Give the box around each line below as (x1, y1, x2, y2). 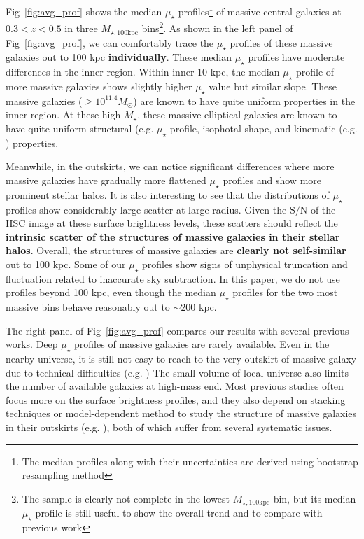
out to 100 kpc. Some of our (6, 256, 126, 271)
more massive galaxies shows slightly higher (6, 78, 192, 93)
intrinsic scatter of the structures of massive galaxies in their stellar (6, 229, 340, 244)
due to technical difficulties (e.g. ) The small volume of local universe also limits (6, 365, 349, 379)
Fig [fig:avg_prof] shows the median (6, 3, 162, 18)
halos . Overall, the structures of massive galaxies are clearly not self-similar (6, 243, 346, 258)
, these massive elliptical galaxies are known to (137, 107, 337, 122)
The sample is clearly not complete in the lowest (22, 491, 230, 505)
